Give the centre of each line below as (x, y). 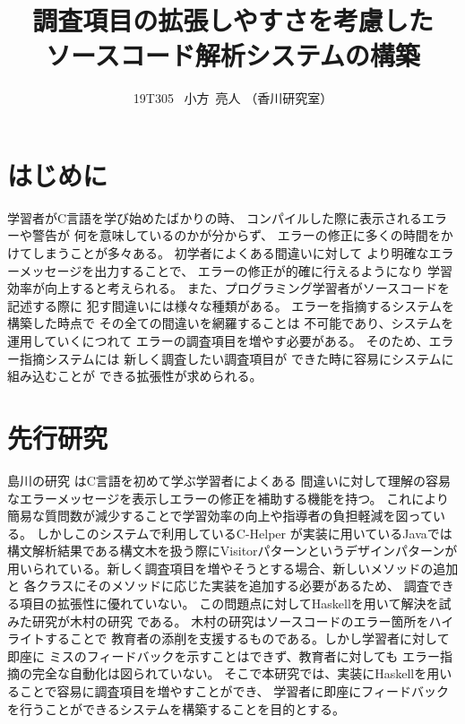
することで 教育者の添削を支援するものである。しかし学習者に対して (247, 638)
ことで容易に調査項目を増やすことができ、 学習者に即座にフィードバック (234, 691)
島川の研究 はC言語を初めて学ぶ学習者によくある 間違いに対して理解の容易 (229, 480)
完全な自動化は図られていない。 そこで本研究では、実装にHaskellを (229, 673)
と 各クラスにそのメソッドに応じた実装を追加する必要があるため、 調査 (218, 586)
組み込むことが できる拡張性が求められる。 (135, 376)
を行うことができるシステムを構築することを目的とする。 (176, 708)
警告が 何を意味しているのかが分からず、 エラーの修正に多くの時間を (236, 235)
